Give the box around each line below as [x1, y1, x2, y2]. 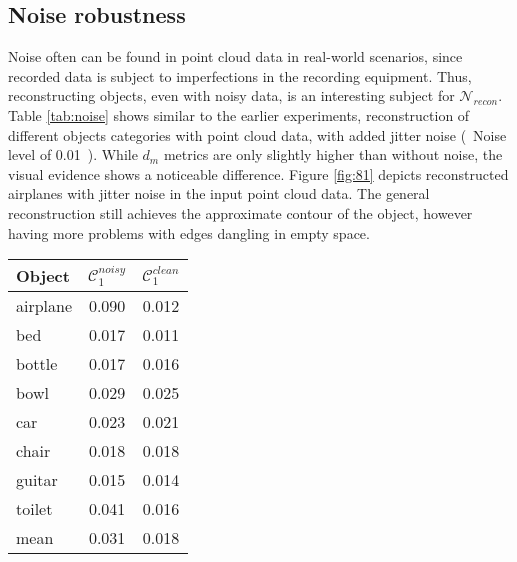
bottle [16, 352, 58, 376]
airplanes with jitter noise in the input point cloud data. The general [8, 183, 430, 204]
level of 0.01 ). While [8, 144, 138, 165]
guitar [16, 468, 58, 492]
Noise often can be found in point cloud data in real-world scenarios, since [8, 46, 463, 67]
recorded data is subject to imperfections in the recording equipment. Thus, [8, 65, 472, 86]
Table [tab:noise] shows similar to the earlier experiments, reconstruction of [8, 104, 470, 125]
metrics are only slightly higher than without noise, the [163, 144, 503, 165]
